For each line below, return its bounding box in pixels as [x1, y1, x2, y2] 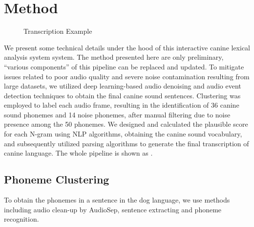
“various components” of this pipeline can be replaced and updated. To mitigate [4, 61, 244, 71]
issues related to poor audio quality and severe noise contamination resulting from [4, 71, 250, 81]
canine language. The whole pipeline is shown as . [4, 148, 153, 158]
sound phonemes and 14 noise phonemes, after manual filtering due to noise [4, 109, 231, 119]
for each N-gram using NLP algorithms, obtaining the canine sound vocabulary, [4, 129, 242, 139]
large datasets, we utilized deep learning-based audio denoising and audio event [4, 81, 241, 91]
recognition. [4, 214, 39, 224]
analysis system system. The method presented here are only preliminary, [4, 52, 224, 62]
